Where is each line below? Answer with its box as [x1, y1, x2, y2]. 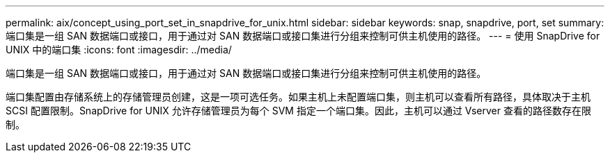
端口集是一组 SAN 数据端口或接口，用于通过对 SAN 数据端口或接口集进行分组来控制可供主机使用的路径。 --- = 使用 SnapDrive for [6, 30, 600, 42]
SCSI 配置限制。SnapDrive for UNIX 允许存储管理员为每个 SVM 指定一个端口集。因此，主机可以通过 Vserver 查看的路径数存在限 [6, 105, 591, 116]
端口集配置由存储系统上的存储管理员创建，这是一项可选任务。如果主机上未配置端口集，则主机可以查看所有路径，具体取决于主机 [6, 91, 591, 103]
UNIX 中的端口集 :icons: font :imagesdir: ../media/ [6, 44, 232, 55]
